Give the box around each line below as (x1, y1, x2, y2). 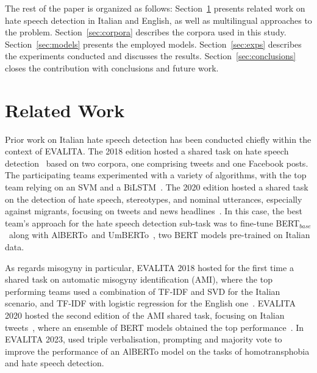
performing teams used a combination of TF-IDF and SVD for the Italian (5, 284, 280, 297)
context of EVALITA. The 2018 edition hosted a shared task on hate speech (5, 145, 289, 158)
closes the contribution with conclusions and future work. (5, 61, 219, 74)
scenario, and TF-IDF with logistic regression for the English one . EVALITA (5, 297, 296, 310)
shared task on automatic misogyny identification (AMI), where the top (5, 273, 272, 286)
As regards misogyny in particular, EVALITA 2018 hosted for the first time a (5, 261, 294, 273)
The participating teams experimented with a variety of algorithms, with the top (5, 168, 307, 181)
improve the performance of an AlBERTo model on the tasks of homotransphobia (5, 344, 310, 357)
